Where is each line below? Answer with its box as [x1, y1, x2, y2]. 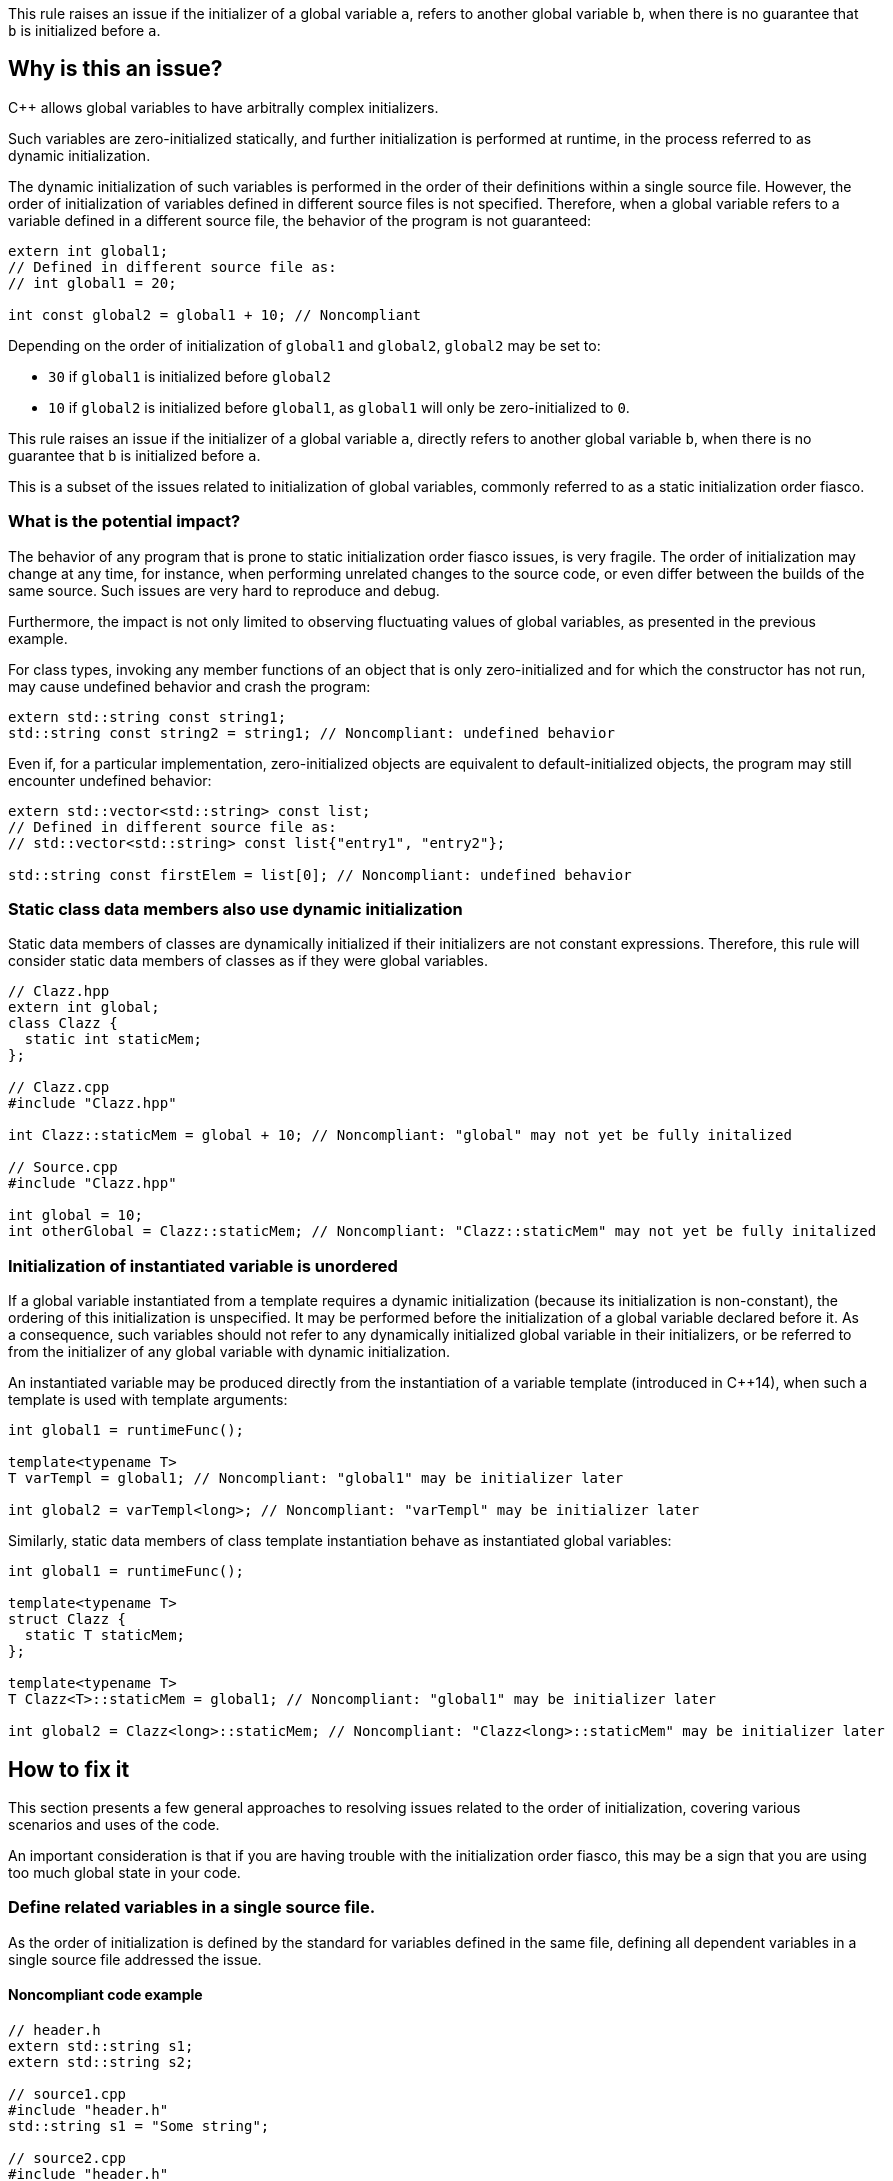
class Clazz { [8, 1015, 118, 1032]
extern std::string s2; [8, 2053, 194, 2070]
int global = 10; [8, 1207, 143, 1224]
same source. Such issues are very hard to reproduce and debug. [8, 581, 440, 599]
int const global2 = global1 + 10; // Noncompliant [8, 306, 422, 323]
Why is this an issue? [8, 56, 223, 82]
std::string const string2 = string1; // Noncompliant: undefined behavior [8, 724, 615, 741]
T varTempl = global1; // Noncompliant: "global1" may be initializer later [8, 1470, 624, 1487]
